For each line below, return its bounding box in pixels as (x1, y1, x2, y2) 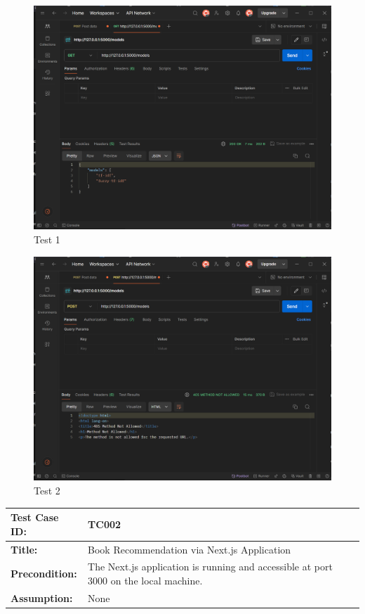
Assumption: (11, 590, 73, 605)
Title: (11, 542, 38, 556)
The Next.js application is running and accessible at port (88, 559, 333, 574)
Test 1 (34, 232, 60, 246)
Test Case (11, 510, 59, 525)
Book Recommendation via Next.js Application (88, 542, 291, 556)
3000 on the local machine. (88, 573, 203, 587)
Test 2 (34, 483, 60, 498)
